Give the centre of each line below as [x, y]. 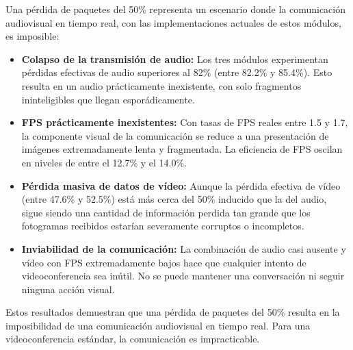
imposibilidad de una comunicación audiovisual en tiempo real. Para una [158, 325]
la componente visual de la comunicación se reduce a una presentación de [175, 135]
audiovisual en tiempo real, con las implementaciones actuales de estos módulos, [173, 22]
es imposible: [32, 36]
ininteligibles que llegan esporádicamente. [108, 99]
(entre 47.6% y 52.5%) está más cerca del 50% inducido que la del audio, [174, 199]
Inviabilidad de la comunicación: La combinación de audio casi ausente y [184, 248]
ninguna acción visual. [68, 289]
